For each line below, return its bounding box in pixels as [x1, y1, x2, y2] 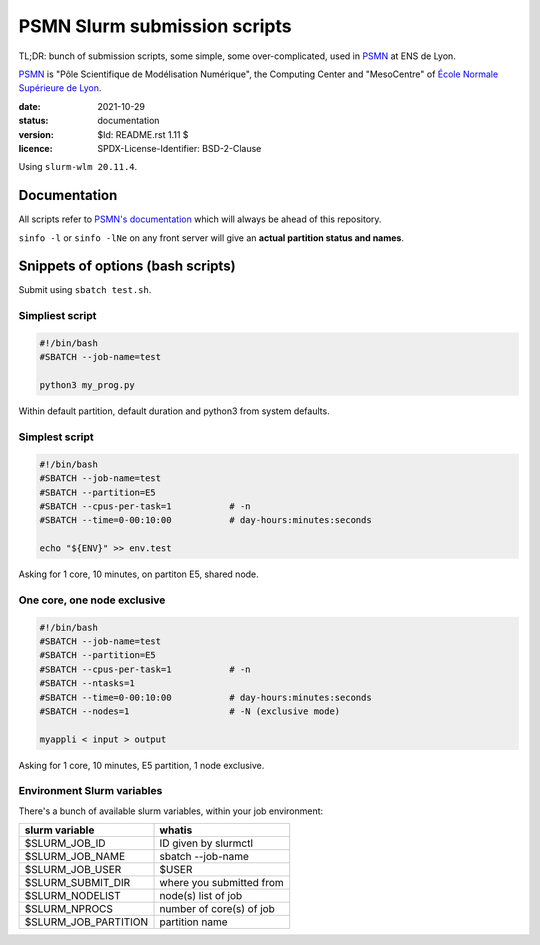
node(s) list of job [159, 889, 243, 903]
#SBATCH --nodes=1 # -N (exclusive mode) [39, 705, 341, 717]
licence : [18, 142, 54, 154]
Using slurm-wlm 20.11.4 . [18, 161, 138, 173]
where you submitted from [159, 876, 284, 890]
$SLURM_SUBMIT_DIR [24, 876, 131, 890]
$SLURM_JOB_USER [24, 863, 122, 877]
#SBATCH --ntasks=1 [39, 678, 135, 689]
